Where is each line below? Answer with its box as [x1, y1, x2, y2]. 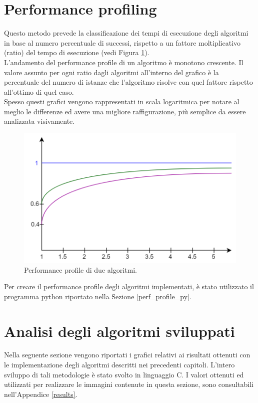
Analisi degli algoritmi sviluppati [4, 320, 235, 341]
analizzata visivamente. [4, 116, 75, 126]
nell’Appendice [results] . [4, 388, 77, 399]
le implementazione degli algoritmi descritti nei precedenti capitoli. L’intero [4, 359, 235, 370]
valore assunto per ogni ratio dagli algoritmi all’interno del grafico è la [4, 67, 219, 77]
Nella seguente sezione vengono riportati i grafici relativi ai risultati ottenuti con [4, 349, 250, 360]
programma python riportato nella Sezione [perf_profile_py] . [4, 291, 191, 301]
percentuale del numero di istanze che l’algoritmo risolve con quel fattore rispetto [4, 77, 253, 87]
